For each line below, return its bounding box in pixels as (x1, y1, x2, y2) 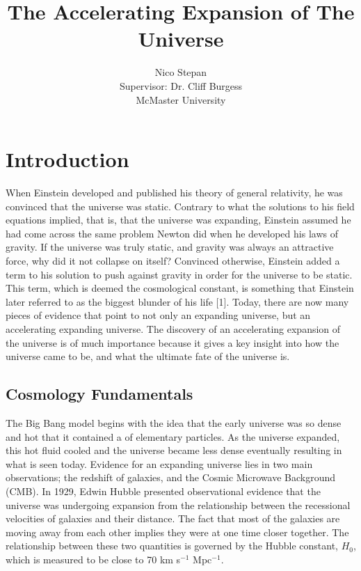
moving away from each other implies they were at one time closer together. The (6, 524, 349, 539)
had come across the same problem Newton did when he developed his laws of (6, 226, 338, 240)
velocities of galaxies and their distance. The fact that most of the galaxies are (6, 511, 340, 526)
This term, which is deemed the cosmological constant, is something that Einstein (6, 281, 354, 295)
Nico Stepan (154, 65, 207, 79)
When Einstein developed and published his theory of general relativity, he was (6, 185, 343, 200)
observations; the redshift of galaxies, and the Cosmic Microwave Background (6, 470, 335, 485)
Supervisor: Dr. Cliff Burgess (119, 78, 243, 93)
